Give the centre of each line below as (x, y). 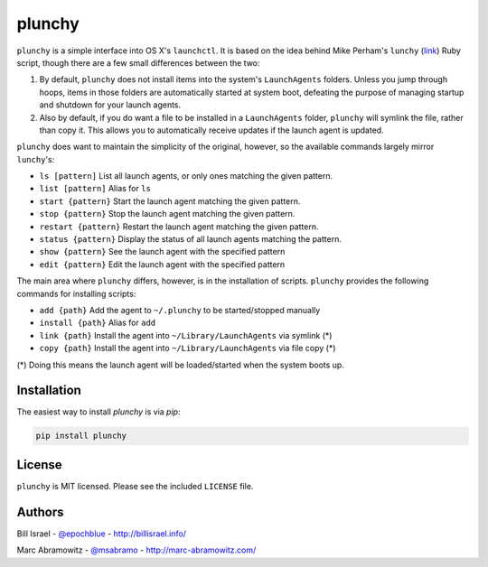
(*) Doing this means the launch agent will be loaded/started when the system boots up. (181, 365)
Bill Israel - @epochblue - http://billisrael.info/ (102, 534)
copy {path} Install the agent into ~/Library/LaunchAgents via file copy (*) (188, 349)
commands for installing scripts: (76, 293)
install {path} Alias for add (98, 323)
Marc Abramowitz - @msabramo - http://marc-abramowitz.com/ (136, 550)
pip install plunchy (81, 436)
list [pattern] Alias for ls (95, 189)
